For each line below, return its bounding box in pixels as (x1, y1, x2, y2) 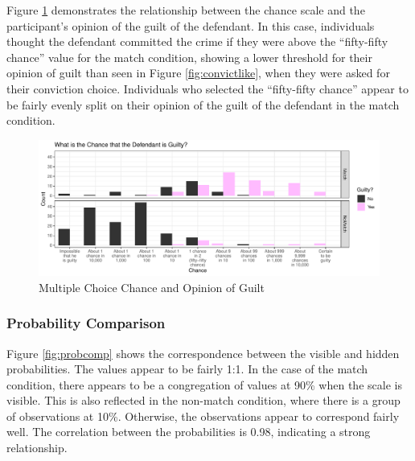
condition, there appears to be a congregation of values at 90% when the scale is (6, 376, 402, 393)
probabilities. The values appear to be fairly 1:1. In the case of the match (6, 360, 368, 377)
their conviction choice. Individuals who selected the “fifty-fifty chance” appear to (6, 80, 409, 97)
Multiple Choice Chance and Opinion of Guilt (39, 278, 265, 295)
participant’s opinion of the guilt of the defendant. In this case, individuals (6, 17, 375, 34)
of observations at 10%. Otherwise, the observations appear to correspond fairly (6, 407, 400, 424)
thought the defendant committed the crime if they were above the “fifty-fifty (6, 33, 388, 50)
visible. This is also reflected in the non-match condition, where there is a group (6, 392, 401, 409)
